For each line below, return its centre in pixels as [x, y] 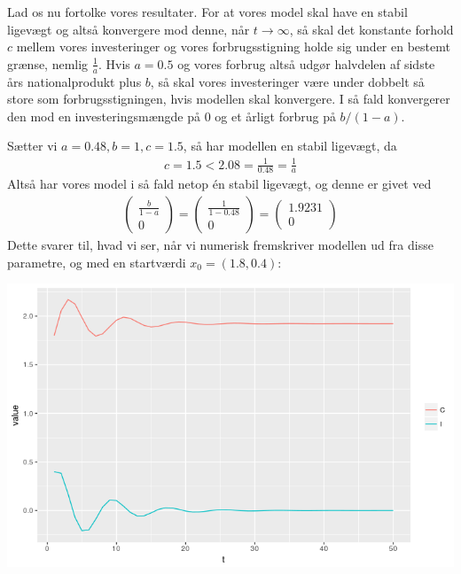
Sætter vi [32, 146]
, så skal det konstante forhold [371, 29]
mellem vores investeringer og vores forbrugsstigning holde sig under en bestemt [233, 47]
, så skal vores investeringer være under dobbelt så [287, 81]
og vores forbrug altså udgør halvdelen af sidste [306, 63]
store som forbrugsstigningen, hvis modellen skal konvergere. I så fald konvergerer [229, 99]
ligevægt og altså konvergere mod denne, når [129, 29]
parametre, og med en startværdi [97, 262]
